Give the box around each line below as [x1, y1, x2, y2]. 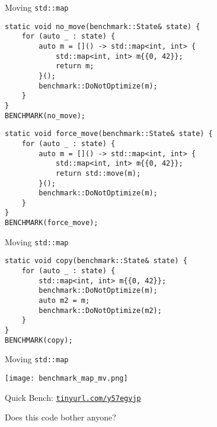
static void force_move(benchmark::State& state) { [5, 129, 213, 138]
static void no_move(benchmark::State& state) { [5, 22, 200, 31]
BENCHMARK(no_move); [5, 111, 86, 120]
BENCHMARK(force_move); [5, 219, 98, 227]
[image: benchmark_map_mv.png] [5, 374, 128, 382]
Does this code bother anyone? [5, 411, 116, 423]
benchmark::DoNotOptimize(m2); [39, 306, 162, 315]
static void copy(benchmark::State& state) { [5, 257, 187, 265]
